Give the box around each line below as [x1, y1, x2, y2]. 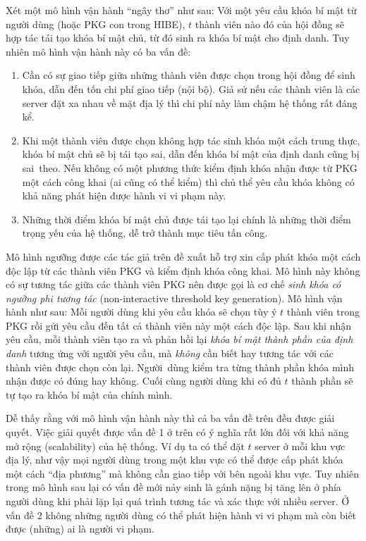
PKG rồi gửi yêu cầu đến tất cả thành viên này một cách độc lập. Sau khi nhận [6, 318, 351, 332]
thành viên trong [286, 304, 360, 319]
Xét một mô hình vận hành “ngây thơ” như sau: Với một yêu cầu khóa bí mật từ [6, 3, 357, 17]
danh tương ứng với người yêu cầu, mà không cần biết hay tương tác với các [6, 346, 334, 361]
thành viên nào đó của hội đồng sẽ [195, 16, 344, 31]
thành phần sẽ [291, 373, 353, 388]
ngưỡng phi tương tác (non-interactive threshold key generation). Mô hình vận [6, 290, 343, 305]
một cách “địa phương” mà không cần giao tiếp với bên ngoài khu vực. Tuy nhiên [6, 466, 359, 480]
